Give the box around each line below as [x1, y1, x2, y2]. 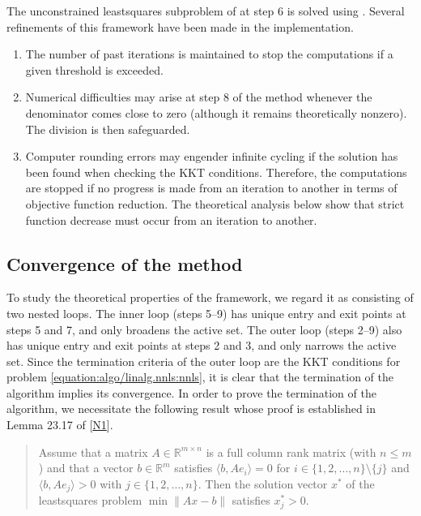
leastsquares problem [38, 492, 142, 509]
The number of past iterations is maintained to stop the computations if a [25, 45, 393, 62]
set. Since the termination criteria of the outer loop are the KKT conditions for [6, 352, 401, 369]
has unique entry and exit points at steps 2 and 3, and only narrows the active [6, 337, 397, 354]
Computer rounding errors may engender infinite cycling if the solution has [25, 148, 398, 165]
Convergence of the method [6, 251, 243, 276]
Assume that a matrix [38, 443, 148, 460]
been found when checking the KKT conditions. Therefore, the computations [25, 163, 407, 180]
